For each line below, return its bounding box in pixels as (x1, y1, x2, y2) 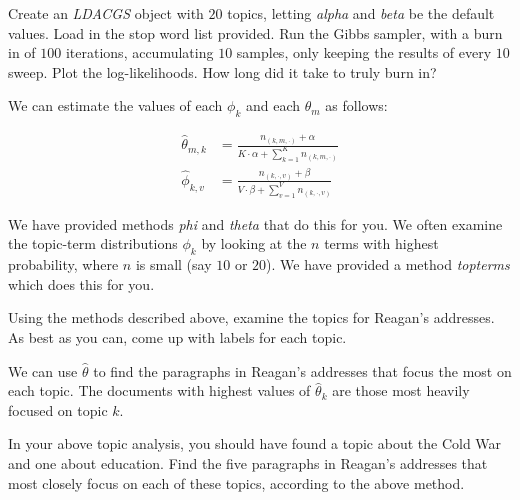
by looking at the (201, 233, 307, 254)
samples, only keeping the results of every (236, 42, 492, 63)
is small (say (135, 254, 212, 275)
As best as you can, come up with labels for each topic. (8, 327, 347, 347)
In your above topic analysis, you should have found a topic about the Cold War (8, 433, 502, 454)
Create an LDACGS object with (8, 3, 204, 23)
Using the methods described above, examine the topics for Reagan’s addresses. (8, 307, 495, 328)
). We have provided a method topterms (266, 254, 510, 275)
